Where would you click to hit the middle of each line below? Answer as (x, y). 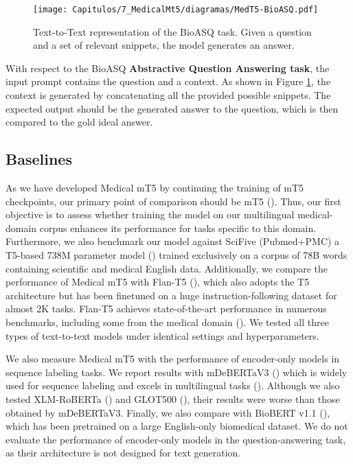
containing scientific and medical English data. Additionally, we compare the (167, 268)
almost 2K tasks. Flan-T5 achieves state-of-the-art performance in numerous (166, 309)
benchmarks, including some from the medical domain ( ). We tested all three (167, 322)
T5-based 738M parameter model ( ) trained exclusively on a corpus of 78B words (176, 254)
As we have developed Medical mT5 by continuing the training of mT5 (155, 188)
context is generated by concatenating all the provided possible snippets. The (168, 95)
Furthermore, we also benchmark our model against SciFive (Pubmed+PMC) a (173, 241)
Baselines (39, 159)
